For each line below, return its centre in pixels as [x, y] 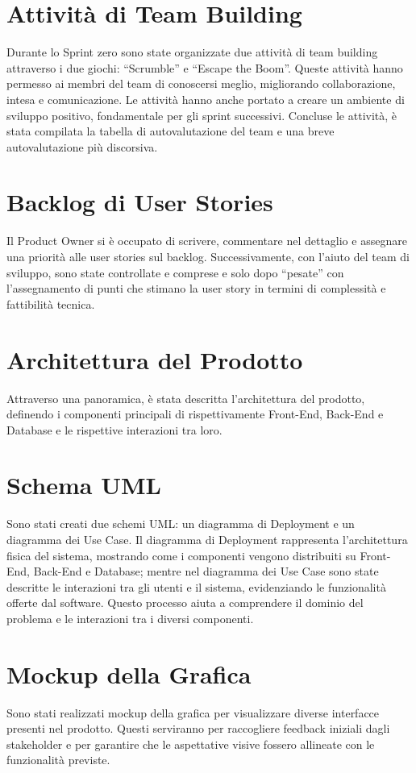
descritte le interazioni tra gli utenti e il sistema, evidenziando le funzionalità [196, 586]
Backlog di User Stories [140, 202]
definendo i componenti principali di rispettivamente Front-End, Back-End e [195, 414]
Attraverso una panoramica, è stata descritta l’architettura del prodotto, [186, 398]
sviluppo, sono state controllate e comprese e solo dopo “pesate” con [175, 272]
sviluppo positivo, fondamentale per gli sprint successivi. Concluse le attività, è [202, 115]
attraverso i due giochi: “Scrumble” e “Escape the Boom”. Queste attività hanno [205, 67]
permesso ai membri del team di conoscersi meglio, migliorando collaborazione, [201, 83]
